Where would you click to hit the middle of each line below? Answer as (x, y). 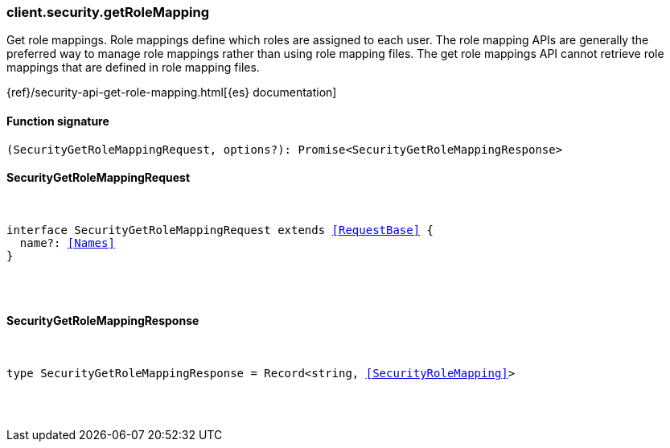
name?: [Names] (67, 242)
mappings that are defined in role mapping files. (133, 68)
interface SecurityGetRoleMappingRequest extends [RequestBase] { (220, 230)
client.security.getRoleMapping (108, 12)
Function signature (58, 121)
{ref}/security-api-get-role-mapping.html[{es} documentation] (172, 92)
